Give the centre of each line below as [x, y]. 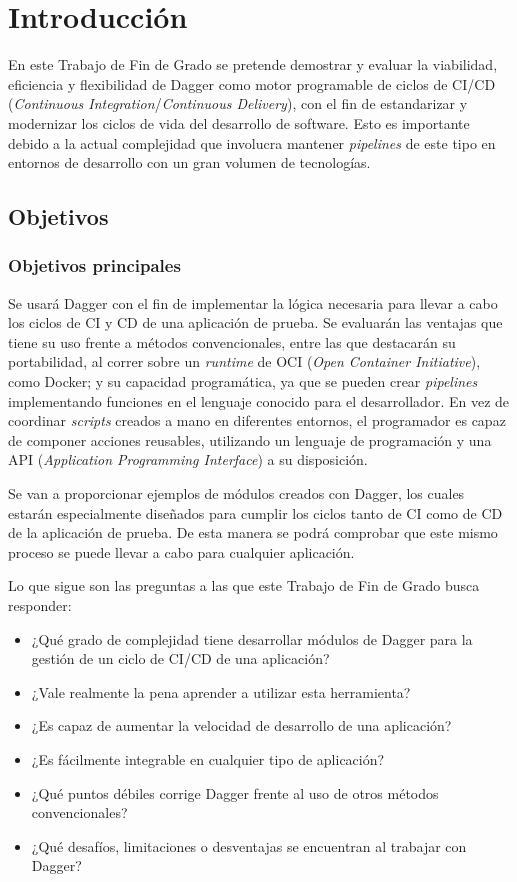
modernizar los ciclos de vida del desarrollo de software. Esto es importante [239, 122]
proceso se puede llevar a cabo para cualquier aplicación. [181, 551]
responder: [40, 605]
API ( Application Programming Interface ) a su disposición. [188, 459]
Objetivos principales [94, 265]
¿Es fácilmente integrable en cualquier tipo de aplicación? [208, 758]
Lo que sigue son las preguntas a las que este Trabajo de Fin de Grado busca [244, 585]
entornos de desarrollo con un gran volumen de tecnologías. [189, 162]
